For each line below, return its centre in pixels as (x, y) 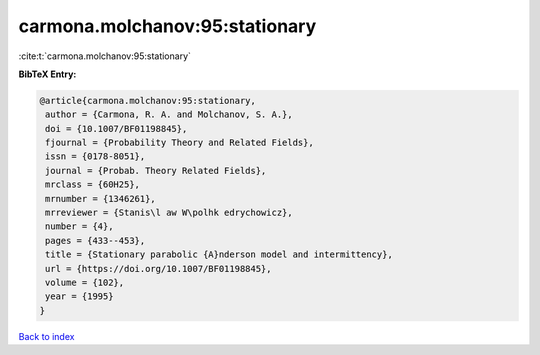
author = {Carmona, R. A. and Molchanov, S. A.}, (169, 114)
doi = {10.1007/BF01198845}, (116, 128)
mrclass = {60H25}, (92, 184)
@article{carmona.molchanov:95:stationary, (148, 100)
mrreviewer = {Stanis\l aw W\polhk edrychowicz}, (169, 213)
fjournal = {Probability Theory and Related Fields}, (179, 143)
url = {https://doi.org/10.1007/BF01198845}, (158, 268)
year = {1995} (79, 296)
